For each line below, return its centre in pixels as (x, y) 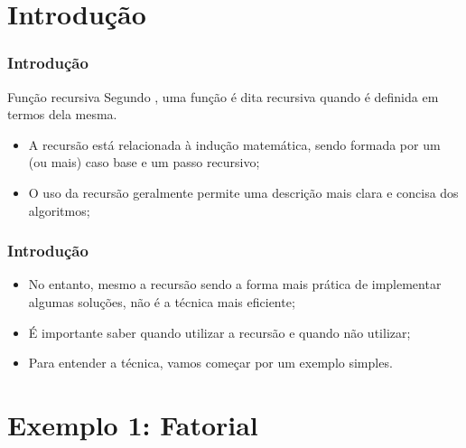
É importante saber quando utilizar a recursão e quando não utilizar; (219, 332)
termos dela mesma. (62, 114)
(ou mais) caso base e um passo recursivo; (144, 162)
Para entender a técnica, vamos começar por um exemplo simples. (210, 363)
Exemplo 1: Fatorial (133, 424)
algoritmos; (59, 210)
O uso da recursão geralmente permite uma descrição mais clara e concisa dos (243, 192)
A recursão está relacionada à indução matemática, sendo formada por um (234, 144)
